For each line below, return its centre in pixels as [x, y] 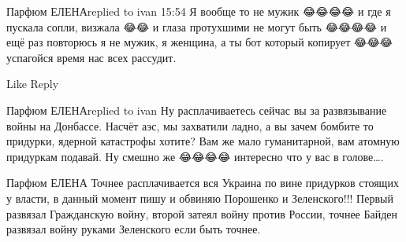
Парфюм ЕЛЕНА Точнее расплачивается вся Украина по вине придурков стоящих [203, 183]
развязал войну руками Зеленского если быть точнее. [134, 229]
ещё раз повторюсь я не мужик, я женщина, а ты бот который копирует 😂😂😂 [200, 42]
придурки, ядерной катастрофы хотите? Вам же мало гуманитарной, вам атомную [203, 141]
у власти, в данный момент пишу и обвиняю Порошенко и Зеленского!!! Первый [200, 198]
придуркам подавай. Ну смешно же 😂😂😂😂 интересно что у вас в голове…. [195, 156]
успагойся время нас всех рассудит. [91, 57]
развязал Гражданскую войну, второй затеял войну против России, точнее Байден [202, 213]
